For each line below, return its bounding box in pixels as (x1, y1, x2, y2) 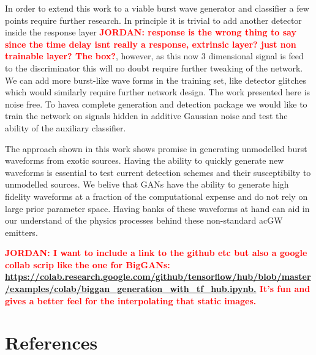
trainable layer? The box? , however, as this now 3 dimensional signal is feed (5, 49, 304, 62)
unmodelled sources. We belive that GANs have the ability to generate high (5, 178, 289, 191)
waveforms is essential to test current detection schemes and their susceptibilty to (5, 166, 311, 178)
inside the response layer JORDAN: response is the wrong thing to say (5, 26, 296, 38)
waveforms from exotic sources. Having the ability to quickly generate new (5, 154, 284, 167)
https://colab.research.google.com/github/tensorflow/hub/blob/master (5, 270, 311, 283)
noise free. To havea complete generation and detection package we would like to (5, 97, 307, 110)
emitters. (5, 225, 38, 238)
